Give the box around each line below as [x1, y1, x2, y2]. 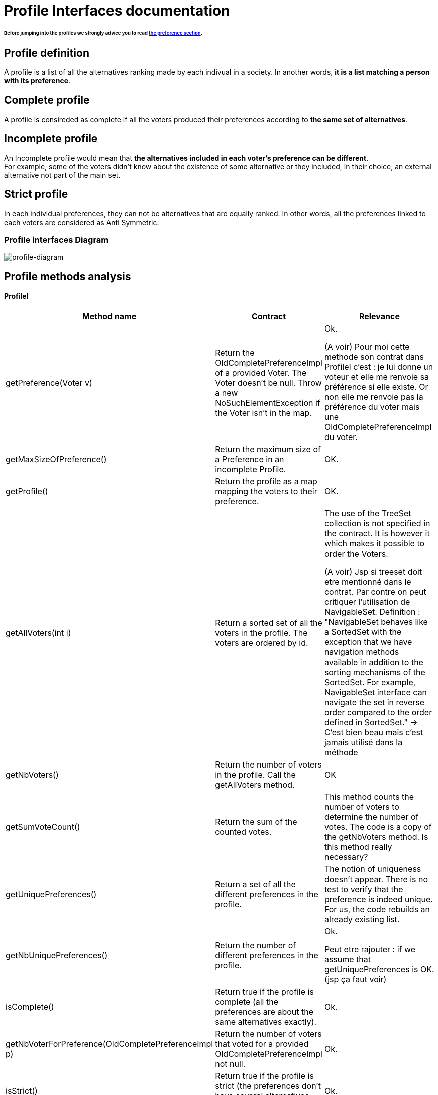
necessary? [324, 852, 368, 862]
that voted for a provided [215, 1039, 309, 1049]
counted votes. [215, 827, 272, 837]
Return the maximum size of [215, 444, 321, 455]
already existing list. [324, 914, 400, 925]
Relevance [359, 311, 400, 322]
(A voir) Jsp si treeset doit [324, 567, 422, 577]
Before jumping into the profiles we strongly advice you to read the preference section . [4, 30, 202, 36]
